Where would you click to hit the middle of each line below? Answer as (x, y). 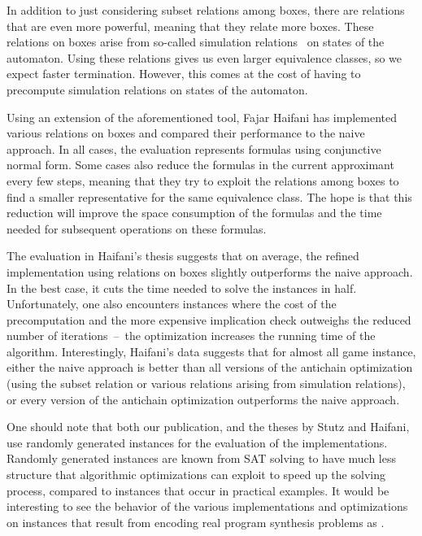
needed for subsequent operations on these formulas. (137, 228)
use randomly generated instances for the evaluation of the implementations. (197, 442)
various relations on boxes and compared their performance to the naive (186, 133)
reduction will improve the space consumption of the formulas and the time (194, 213)
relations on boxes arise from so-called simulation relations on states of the (196, 42)
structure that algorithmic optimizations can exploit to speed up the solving (196, 475)
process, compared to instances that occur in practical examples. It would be (198, 490)
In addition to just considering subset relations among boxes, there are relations (206, 10)
